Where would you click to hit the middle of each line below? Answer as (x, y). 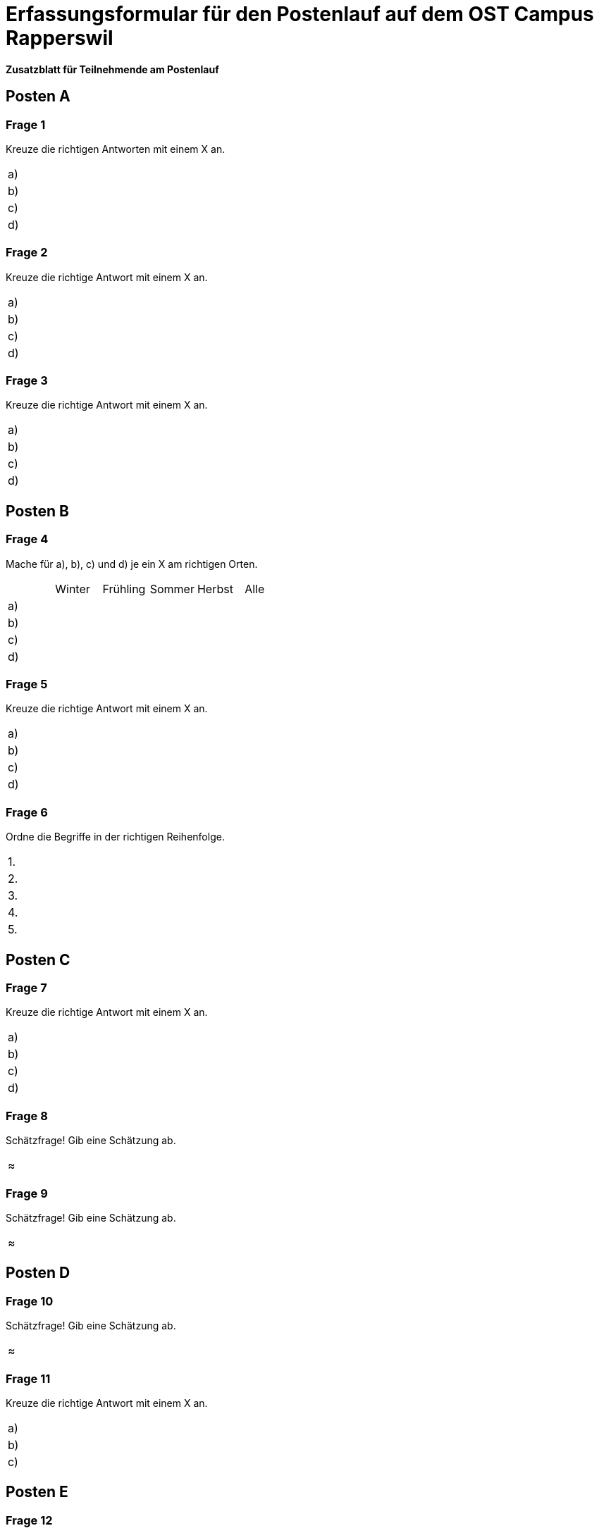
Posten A (38, 97)
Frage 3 (27, 381)
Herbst (215, 589)
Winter (73, 589)
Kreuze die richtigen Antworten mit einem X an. (116, 149)
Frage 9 (27, 1193)
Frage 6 (27, 812)
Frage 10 (30, 1301)
